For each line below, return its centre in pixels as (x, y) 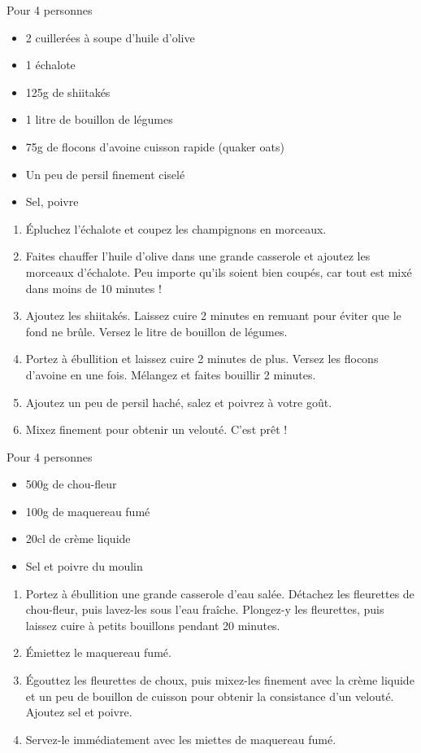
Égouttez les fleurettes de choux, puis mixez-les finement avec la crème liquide (220, 680)
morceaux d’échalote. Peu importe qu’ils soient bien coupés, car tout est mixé (219, 271)
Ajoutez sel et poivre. (79, 712)
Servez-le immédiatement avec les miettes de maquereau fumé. (181, 739)
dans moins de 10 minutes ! (93, 288)
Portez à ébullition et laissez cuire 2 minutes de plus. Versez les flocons (202, 359)
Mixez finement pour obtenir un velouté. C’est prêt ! (156, 429)
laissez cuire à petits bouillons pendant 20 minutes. (153, 625)
